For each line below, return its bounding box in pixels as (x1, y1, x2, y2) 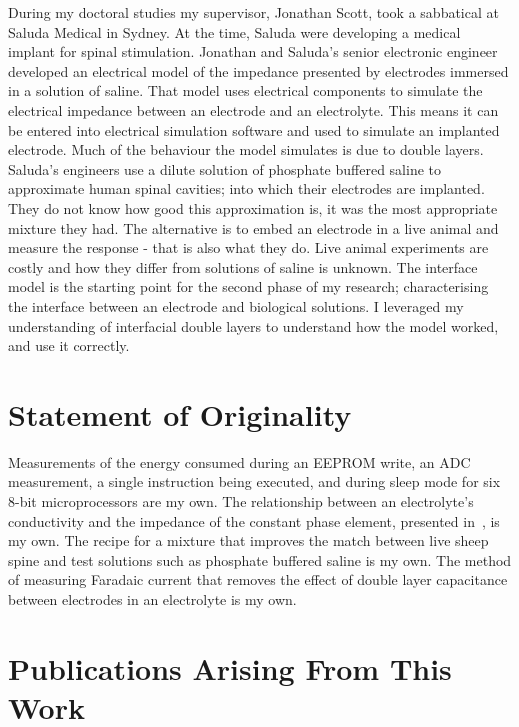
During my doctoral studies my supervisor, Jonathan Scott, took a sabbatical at (8, 2, 499, 22)
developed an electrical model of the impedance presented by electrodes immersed (8, 60, 509, 81)
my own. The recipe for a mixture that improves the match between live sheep (8, 530, 489, 551)
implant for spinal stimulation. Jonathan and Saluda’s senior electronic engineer (8, 41, 498, 62)
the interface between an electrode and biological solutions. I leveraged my (8, 295, 464, 316)
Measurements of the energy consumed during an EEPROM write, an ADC (8, 451, 471, 472)
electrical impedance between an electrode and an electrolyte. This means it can (8, 99, 499, 120)
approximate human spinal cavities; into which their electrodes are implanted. (8, 178, 485, 199)
